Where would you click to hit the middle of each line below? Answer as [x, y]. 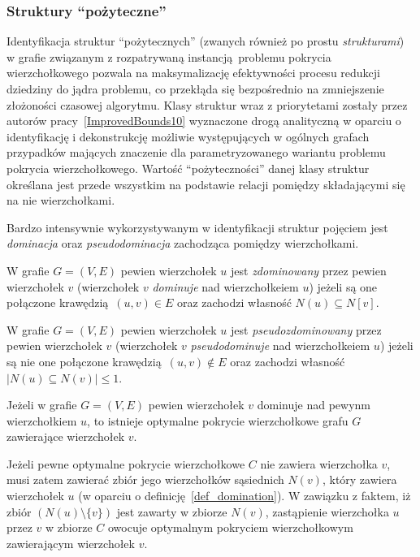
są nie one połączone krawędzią [84, 361]
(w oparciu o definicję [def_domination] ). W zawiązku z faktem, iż [245, 496]
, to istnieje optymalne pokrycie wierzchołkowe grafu [218, 420]
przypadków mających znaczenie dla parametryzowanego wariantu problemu [196, 152]
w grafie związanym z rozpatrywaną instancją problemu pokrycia [169, 56]
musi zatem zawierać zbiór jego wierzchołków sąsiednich [145, 479]
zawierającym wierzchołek [71, 543]
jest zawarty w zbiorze [172, 511]
